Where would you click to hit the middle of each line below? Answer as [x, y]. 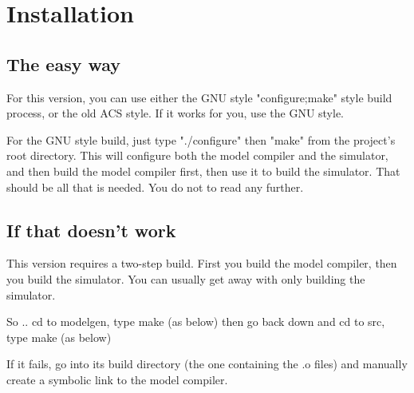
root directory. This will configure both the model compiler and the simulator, [197, 155]
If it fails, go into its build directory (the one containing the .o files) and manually [207, 364]
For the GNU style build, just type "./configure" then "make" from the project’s [201, 139]
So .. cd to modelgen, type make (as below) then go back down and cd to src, [196, 322]
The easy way [64, 64]
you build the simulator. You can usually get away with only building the [186, 278]
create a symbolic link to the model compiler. [117, 379]
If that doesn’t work [91, 230]
